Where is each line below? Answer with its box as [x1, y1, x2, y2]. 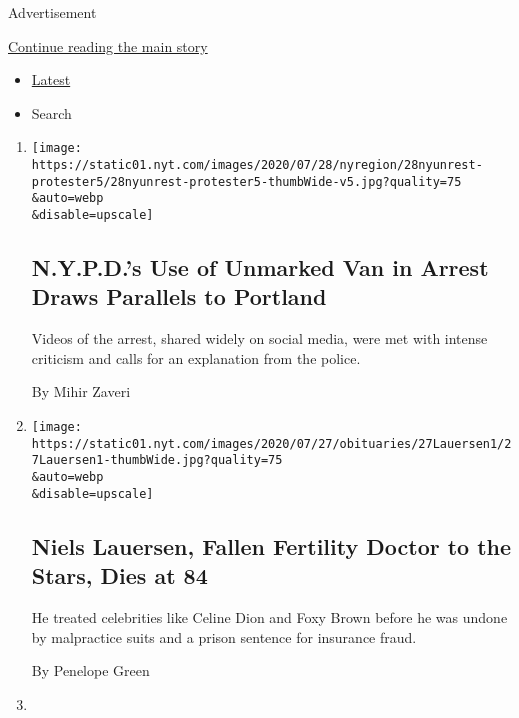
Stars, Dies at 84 [31, 560, 208, 591]
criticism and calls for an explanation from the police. [31, 347, 361, 368]
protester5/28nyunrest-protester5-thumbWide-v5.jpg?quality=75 [31, 174, 462, 189]
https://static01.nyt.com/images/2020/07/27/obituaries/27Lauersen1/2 [31, 436, 512, 451]
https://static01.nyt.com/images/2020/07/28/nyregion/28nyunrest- [31, 158, 483, 173]
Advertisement [8, 2, 97, 22]
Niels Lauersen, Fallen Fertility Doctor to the [31, 530, 512, 561]
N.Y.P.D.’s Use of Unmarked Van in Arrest [31, 252, 489, 283]
